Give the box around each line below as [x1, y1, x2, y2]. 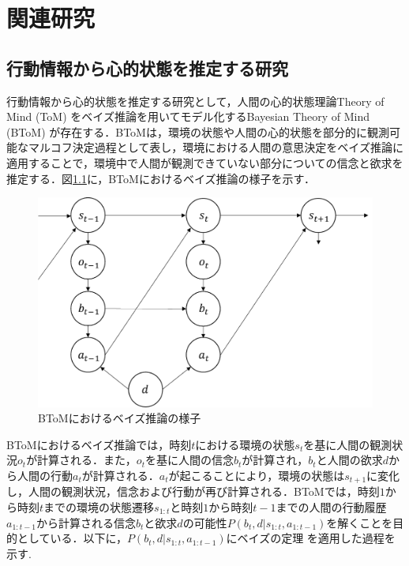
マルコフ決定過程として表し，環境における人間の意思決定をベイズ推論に [28, 139, 403, 156]
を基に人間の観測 [303, 436, 392, 452]
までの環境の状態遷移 [43, 498, 155, 515]
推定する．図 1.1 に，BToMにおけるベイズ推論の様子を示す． [6, 170, 315, 186]
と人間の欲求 [316, 452, 383, 468]
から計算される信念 [36, 514, 136, 530]
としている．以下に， [17, 530, 127, 546]
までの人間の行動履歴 [276, 498, 387, 515]
